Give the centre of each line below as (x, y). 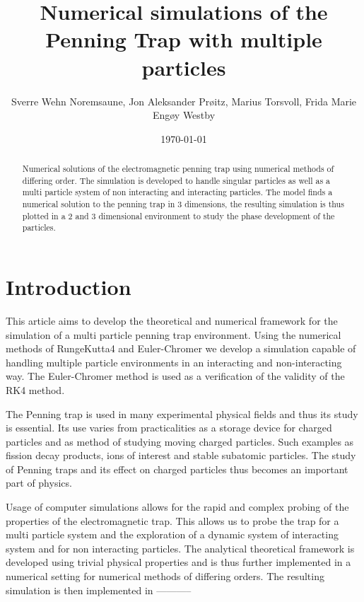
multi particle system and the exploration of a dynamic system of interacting (172, 534)
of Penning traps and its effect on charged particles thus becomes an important (177, 469)
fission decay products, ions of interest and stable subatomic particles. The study (181, 455)
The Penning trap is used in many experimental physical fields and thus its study (182, 413)
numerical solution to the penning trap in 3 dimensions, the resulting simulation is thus (183, 204)
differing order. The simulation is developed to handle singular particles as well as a (176, 180)
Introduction (69, 287)
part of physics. (39, 483)
